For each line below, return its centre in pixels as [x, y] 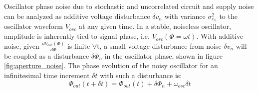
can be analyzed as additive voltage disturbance [77, 16]
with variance [185, 16]
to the [228, 16]
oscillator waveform [33, 26]
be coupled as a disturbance [47, 55]
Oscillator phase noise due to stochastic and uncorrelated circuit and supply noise [129, 6]
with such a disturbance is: [141, 75]
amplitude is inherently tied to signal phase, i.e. [77, 36]
